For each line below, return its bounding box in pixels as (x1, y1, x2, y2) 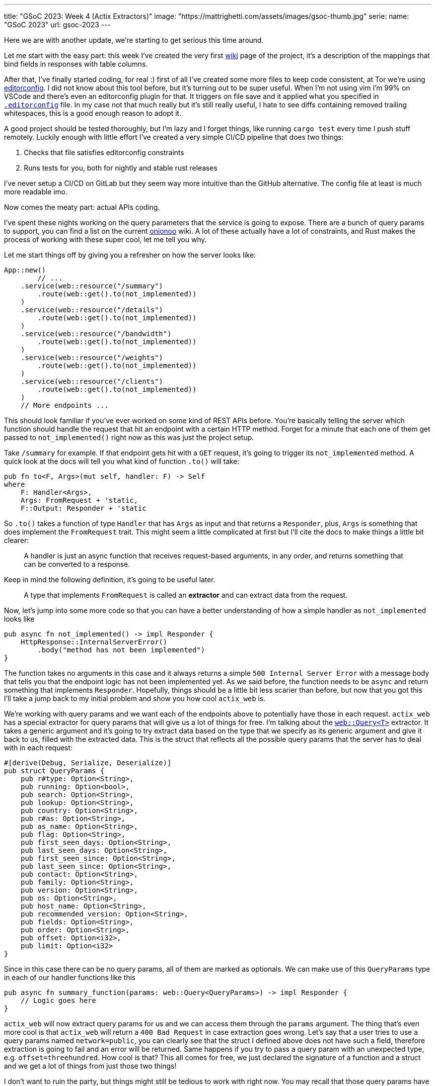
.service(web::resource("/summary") (20, 282, 163, 290)
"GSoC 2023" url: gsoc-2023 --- (4, 20, 111, 29)
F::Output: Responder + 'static (20, 504, 146, 512)
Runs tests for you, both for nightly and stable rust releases (24, 164, 217, 172)
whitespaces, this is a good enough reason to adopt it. (4, 109, 181, 117)
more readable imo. (4, 187, 68, 196)
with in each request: (4, 743, 72, 752)
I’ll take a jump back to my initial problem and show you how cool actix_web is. (4, 694, 266, 703)
